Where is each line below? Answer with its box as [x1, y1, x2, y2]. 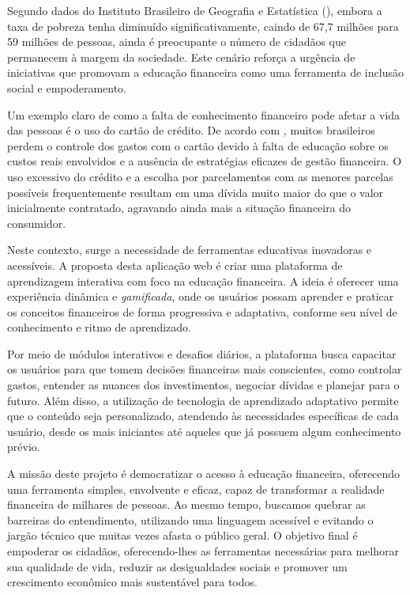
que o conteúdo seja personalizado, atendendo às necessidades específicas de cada [7, 407, 399, 424]
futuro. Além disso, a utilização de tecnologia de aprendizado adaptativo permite [7, 392, 399, 408]
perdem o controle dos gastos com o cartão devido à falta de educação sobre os [7, 137, 389, 153]
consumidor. [7, 214, 66, 231]
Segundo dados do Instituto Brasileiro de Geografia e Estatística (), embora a [7, 2, 382, 18]
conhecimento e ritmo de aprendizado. [7, 319, 192, 335]
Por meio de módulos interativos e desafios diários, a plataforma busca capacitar [7, 345, 397, 362]
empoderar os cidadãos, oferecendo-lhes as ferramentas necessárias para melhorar [7, 543, 399, 559]
